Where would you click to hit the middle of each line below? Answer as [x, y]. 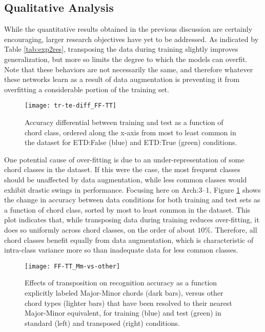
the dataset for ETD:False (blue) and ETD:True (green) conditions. [131, 142]
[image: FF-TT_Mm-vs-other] [73, 266]
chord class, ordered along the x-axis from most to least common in [130, 132]
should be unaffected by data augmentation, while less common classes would [126, 179]
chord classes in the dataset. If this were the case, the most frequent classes [122, 169]
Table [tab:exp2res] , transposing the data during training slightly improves [121, 49]
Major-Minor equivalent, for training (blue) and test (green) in [123, 313]
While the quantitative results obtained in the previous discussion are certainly [128, 29]
